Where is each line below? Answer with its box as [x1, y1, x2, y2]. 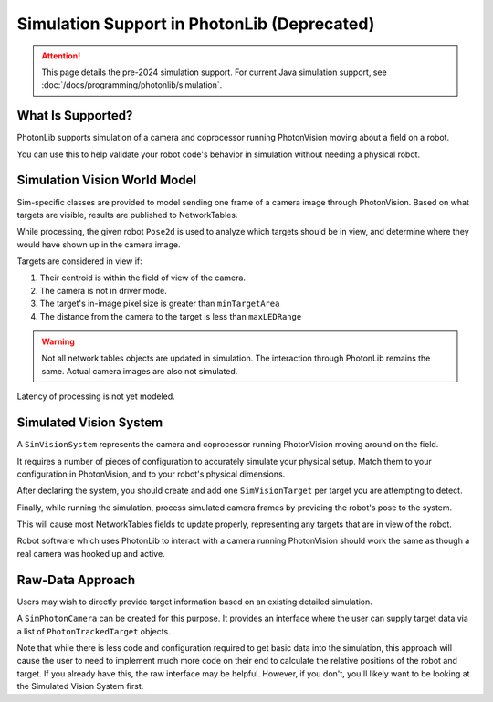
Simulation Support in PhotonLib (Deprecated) [16, 14, 375, 34]
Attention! [41, 50, 81, 61]
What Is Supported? [16, 108, 133, 123]
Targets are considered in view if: [16, 256, 143, 267]
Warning [41, 336, 75, 347]
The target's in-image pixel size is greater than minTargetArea [39, 298, 280, 309]
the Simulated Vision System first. [16, 681, 144, 692]
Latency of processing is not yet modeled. [16, 391, 175, 402]
